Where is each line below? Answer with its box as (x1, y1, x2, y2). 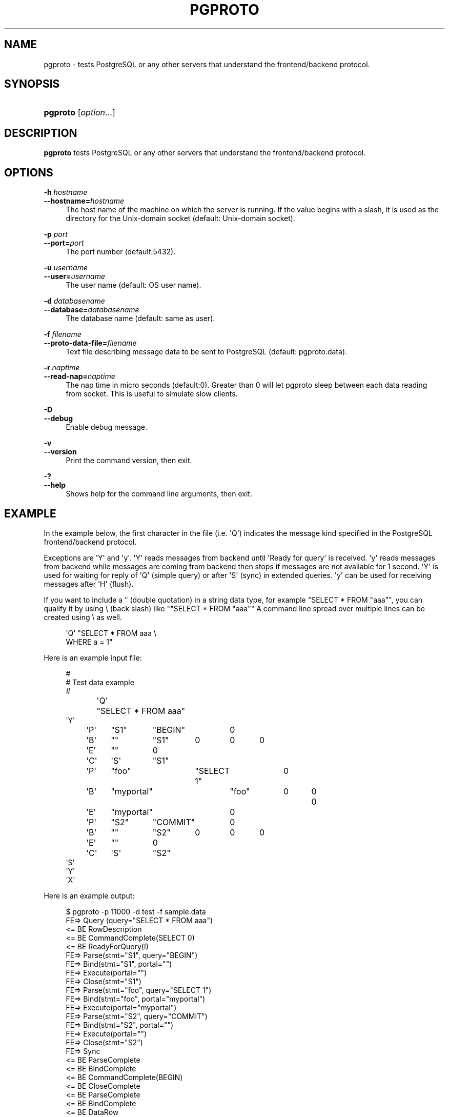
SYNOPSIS (4, 77, 60, 91)
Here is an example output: (44, 891, 135, 900)
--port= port (44, 238, 84, 248)
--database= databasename (44, 305, 139, 314)
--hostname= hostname (44, 196, 125, 206)
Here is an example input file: (44, 653, 142, 662)
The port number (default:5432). (66, 247, 176, 256)
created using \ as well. (44, 612, 122, 622)
